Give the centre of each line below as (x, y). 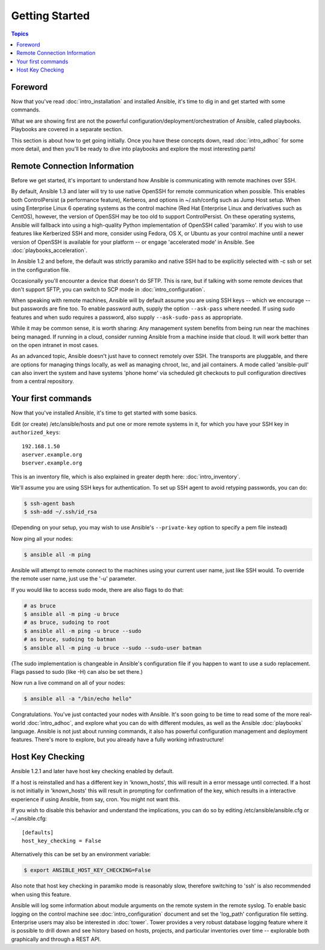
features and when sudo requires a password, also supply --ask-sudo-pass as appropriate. (127, 317)
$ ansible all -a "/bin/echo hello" (78, 699)
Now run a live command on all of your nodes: (68, 683)
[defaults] (38, 832)
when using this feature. (41, 894)
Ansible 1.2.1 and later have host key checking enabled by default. (92, 771)
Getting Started (51, 16)
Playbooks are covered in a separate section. (67, 129)
